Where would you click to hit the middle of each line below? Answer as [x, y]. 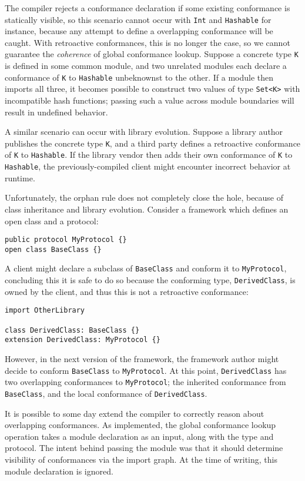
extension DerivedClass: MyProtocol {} [83, 340]
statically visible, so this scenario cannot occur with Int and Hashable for [138, 19]
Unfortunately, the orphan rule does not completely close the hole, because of [144, 198]
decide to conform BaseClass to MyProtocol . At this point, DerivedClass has [146, 370]
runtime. [20, 178]
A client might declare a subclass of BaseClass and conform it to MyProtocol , [146, 268]
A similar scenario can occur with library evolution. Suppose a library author [144, 132]
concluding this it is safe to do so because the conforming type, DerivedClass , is [150, 280]
